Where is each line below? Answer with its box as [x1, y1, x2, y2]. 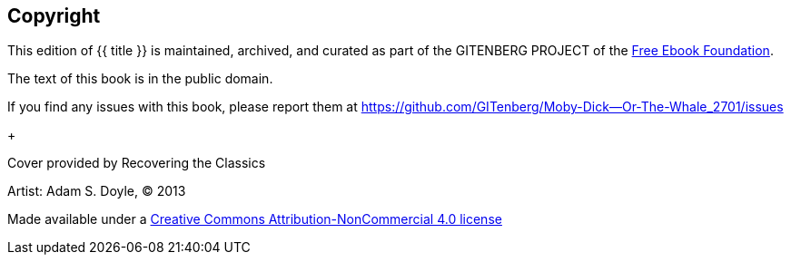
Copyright [7, 5, 101, 27]
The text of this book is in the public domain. [7, 71, 273, 87]
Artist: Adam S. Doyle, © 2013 [7, 183, 186, 199]
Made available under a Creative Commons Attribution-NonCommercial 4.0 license [7, 211, 502, 228]
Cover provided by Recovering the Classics [7, 155, 266, 171]
